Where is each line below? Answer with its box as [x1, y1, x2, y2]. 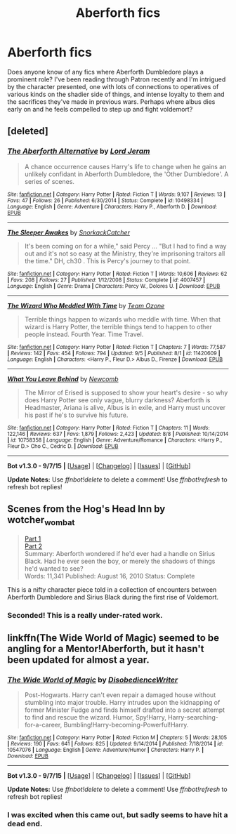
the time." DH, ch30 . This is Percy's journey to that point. [24, 256, 191, 265]
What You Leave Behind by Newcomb [7, 374, 119, 383]
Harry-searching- [167, 713, 219, 722]
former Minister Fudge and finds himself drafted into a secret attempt [24, 706, 225, 714]
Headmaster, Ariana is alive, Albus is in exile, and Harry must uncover [24, 403, 226, 411]
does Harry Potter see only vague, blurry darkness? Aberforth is [24, 395, 211, 404]
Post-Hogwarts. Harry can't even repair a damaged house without [24, 691, 216, 699]
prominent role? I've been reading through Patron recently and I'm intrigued [7, 75, 226, 84]
